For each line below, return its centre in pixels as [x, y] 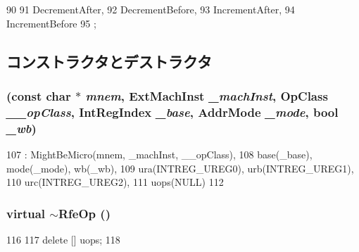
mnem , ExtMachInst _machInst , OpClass [207, 95]
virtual [26, 213]
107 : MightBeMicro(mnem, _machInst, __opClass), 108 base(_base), [159, 155]
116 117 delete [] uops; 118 [63, 240]
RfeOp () [84, 213]
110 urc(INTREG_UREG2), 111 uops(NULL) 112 [115, 182]
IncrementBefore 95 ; [51, 23]
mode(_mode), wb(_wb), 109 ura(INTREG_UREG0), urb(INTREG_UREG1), [180, 168]
